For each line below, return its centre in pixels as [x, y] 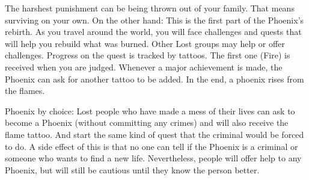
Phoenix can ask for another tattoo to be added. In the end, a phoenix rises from [154, 79]
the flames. [25, 91]
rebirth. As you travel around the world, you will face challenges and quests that [153, 32]
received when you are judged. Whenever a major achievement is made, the [144, 67]
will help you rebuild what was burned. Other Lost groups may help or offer [145, 43]
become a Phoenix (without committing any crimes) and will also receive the [147, 123]
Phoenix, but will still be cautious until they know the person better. [132, 169]
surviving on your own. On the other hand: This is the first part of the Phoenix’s [154, 20]
